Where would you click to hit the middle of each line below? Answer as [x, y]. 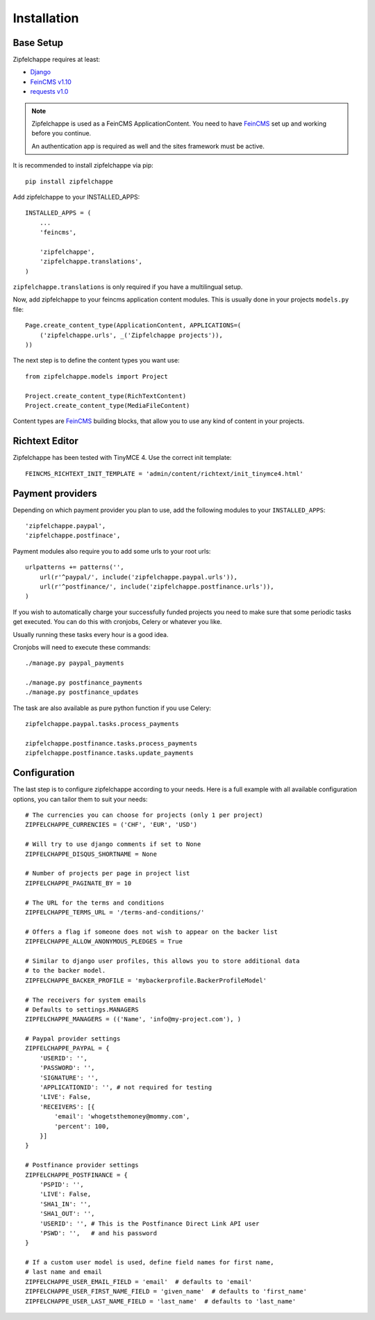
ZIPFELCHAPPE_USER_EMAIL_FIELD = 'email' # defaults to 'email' [139, 1281]
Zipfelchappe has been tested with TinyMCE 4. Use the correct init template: [122, 458]
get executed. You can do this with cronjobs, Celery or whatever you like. [117, 622]
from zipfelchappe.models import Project [97, 376]
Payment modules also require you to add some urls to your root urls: [112, 551]
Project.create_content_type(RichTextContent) [106, 396]
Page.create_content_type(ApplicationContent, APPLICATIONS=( [133, 325]
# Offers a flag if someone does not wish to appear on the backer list [151, 932]
